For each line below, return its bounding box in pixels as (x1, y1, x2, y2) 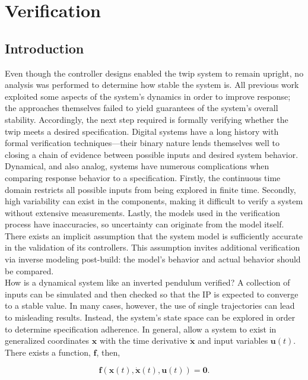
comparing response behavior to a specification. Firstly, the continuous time (5, 171, 281, 183)
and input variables (198, 334, 268, 347)
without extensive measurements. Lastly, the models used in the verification (5, 206, 280, 218)
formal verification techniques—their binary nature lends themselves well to (5, 137, 280, 149)
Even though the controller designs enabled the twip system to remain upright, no (5, 66, 304, 79)
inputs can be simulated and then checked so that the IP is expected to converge (5, 287, 299, 300)
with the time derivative (99, 334, 188, 347)
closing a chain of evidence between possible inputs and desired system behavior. (5, 148, 299, 160)
